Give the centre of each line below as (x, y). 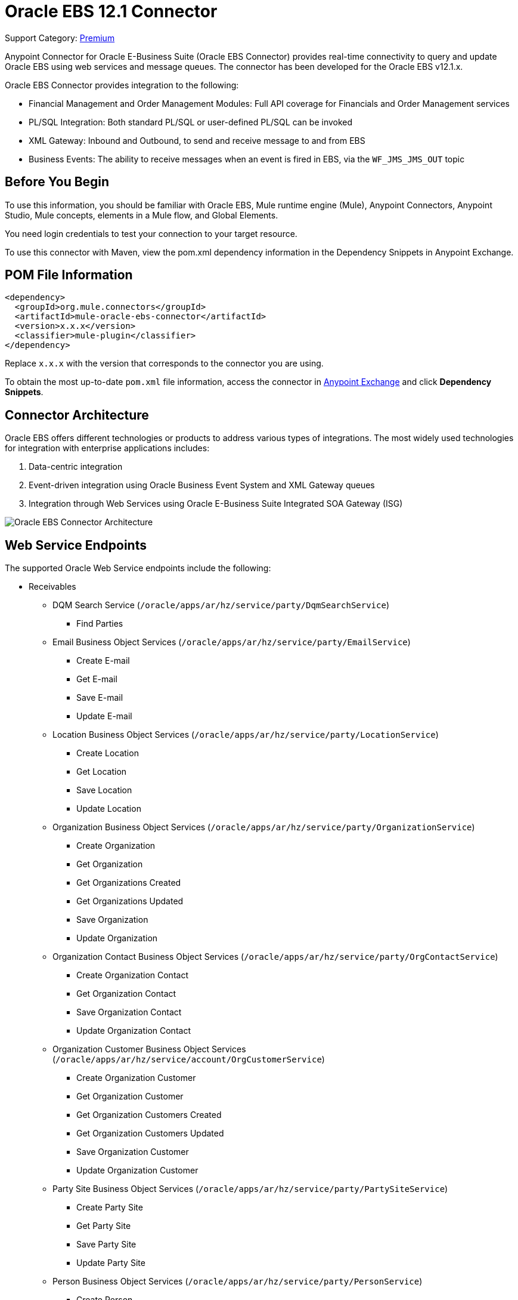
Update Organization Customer (137, 1170)
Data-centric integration (76, 467)
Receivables (52, 587)
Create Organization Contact (132, 975)
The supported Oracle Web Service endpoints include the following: (138, 568)
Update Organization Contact (134, 1031)
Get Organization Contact (126, 994)
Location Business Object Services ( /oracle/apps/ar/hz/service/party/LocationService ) (246, 735)
